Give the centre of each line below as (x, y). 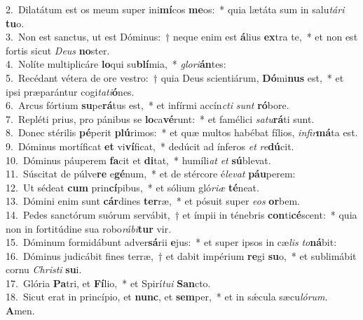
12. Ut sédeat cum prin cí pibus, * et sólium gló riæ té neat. (132, 187)
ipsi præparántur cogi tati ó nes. (70, 91)
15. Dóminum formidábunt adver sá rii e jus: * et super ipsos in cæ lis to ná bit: (171, 242)
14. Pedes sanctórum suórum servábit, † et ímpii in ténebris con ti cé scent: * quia (181, 214)
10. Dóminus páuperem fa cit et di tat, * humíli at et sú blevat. (138, 160)
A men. (20, 311)
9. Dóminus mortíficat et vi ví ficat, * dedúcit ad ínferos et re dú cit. (150, 146)
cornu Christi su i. (44, 269)
